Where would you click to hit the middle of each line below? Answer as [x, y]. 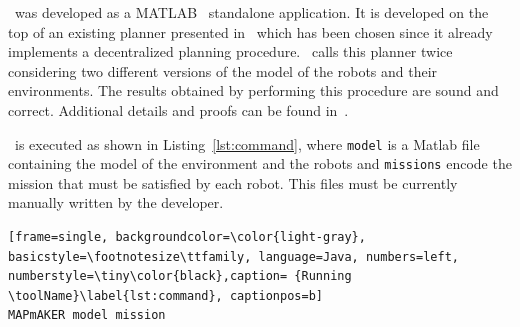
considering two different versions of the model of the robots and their [223, 70]
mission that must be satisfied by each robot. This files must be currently [233, 182]
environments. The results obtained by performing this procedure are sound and [253, 90]
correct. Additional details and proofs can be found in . [178, 109]
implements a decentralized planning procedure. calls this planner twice [230, 51]
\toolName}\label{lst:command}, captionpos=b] [165, 295]
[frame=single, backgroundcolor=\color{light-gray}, [187, 237]
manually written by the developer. [116, 202]
